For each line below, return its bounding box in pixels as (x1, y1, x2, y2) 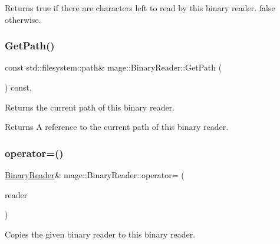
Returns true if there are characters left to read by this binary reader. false (5, 2, 275, 14)
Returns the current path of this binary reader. (5, 101, 175, 113)
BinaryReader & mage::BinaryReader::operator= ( (5, 169, 185, 181)
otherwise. (5, 13, 41, 25)
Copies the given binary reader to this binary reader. (5, 228, 196, 240)
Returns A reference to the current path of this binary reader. (5, 121, 229, 133)
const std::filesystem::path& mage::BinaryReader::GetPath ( (5, 61, 222, 73)
